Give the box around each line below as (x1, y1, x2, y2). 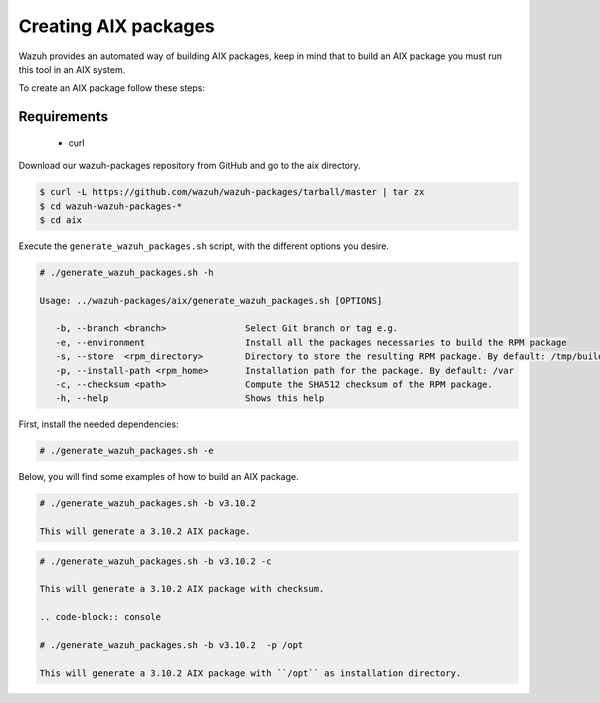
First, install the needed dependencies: (18, 418, 179, 430)
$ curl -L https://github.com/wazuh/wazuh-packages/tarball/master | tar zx (39, 186, 425, 198)
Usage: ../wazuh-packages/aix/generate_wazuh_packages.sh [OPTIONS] (39, 295, 383, 306)
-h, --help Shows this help (55, 393, 325, 404)
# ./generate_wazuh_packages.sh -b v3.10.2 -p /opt (39, 640, 304, 651)
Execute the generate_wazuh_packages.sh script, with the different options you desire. (18, 240, 390, 252)
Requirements (18, 108, 109, 125)
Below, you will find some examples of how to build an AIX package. (18, 471, 299, 483)
